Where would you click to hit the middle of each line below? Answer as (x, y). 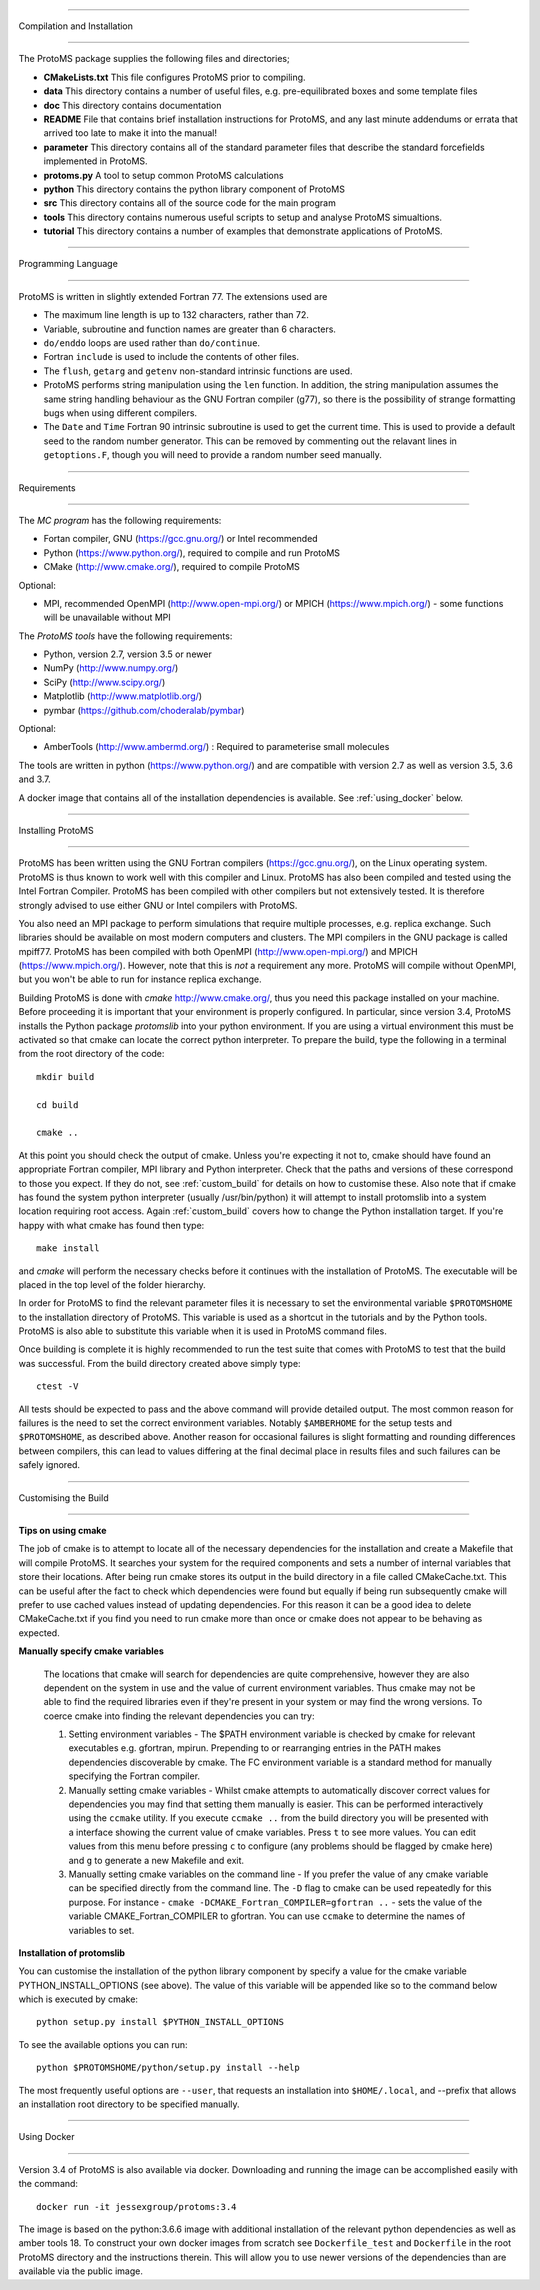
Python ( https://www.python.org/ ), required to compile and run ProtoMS (191, 552)
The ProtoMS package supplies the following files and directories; (154, 59)
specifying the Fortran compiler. (134, 1776)
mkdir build (65, 1076)
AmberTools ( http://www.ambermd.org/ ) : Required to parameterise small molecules (216, 747)
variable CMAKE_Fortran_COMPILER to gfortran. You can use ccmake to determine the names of (267, 1916)
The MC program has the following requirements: (120, 520)
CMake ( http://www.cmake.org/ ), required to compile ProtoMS (171, 567)
